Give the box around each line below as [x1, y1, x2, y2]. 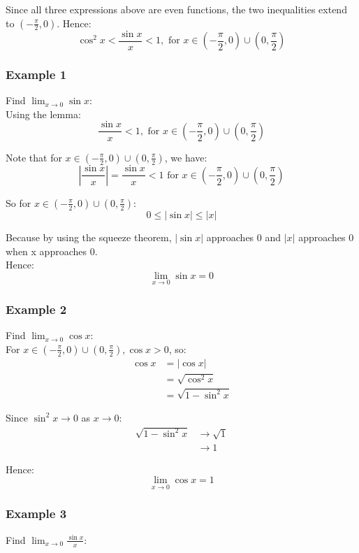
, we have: [164, 150, 207, 164]
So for [6, 195, 31, 210]
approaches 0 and [206, 229, 281, 244]
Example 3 [6, 505, 67, 522]
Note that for [6, 150, 62, 164]
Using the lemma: [6, 106, 81, 121]
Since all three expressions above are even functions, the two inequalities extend [6, 2, 347, 16]
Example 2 [6, 300, 67, 317]
